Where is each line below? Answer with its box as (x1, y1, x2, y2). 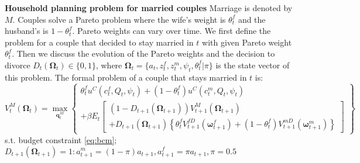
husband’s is (5, 25, 49, 37)
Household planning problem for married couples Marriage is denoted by (5, 2, 293, 13)
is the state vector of (215, 58, 290, 71)
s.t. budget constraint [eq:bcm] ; (5, 133, 117, 145)
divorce (5, 58, 30, 71)
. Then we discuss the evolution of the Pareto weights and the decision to (12, 47, 275, 60)
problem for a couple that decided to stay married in (5, 36, 194, 48)
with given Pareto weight (202, 36, 292, 48)
